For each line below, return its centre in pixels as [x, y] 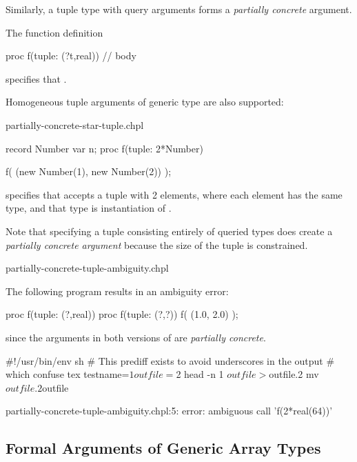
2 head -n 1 [200, 374]
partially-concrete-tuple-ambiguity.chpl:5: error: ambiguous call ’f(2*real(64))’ [169, 411]
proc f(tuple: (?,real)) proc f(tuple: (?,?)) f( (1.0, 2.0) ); [122, 314]
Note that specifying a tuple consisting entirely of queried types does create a [169, 231]
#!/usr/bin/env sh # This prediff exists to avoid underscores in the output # [170, 360]
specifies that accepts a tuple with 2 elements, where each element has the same [174, 194]
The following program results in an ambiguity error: [117, 291]
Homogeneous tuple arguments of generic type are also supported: [145, 102]
